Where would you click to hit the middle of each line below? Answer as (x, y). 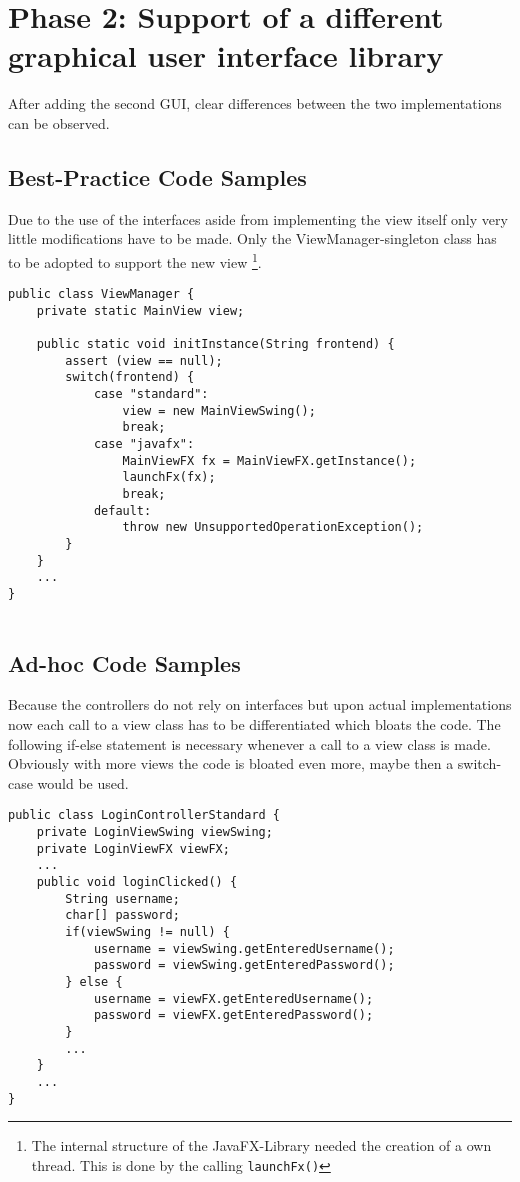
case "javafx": (144, 444)
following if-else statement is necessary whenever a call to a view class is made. (249, 743)
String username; (122, 898)
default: (122, 510)
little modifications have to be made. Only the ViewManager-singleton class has (252, 238)
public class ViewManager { (101, 294)
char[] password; (122, 915)
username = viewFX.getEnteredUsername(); (233, 998)
